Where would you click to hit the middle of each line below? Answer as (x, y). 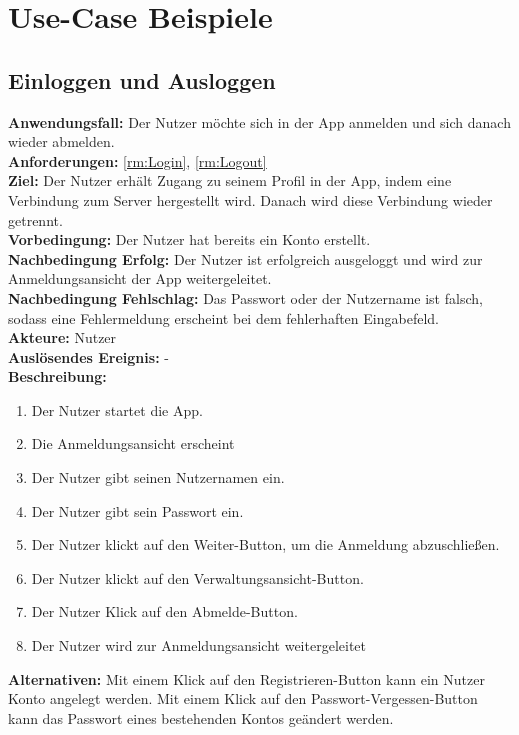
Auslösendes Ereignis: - (88, 356)
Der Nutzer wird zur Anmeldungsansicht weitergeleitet (198, 645)
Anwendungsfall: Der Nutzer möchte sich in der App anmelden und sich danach (259, 121)
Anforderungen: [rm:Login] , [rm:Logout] (137, 160)
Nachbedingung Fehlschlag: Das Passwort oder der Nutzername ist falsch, (245, 297)
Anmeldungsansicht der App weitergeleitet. (140, 278)
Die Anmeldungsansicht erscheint (133, 443)
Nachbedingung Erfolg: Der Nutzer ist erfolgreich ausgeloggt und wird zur (245, 258)
